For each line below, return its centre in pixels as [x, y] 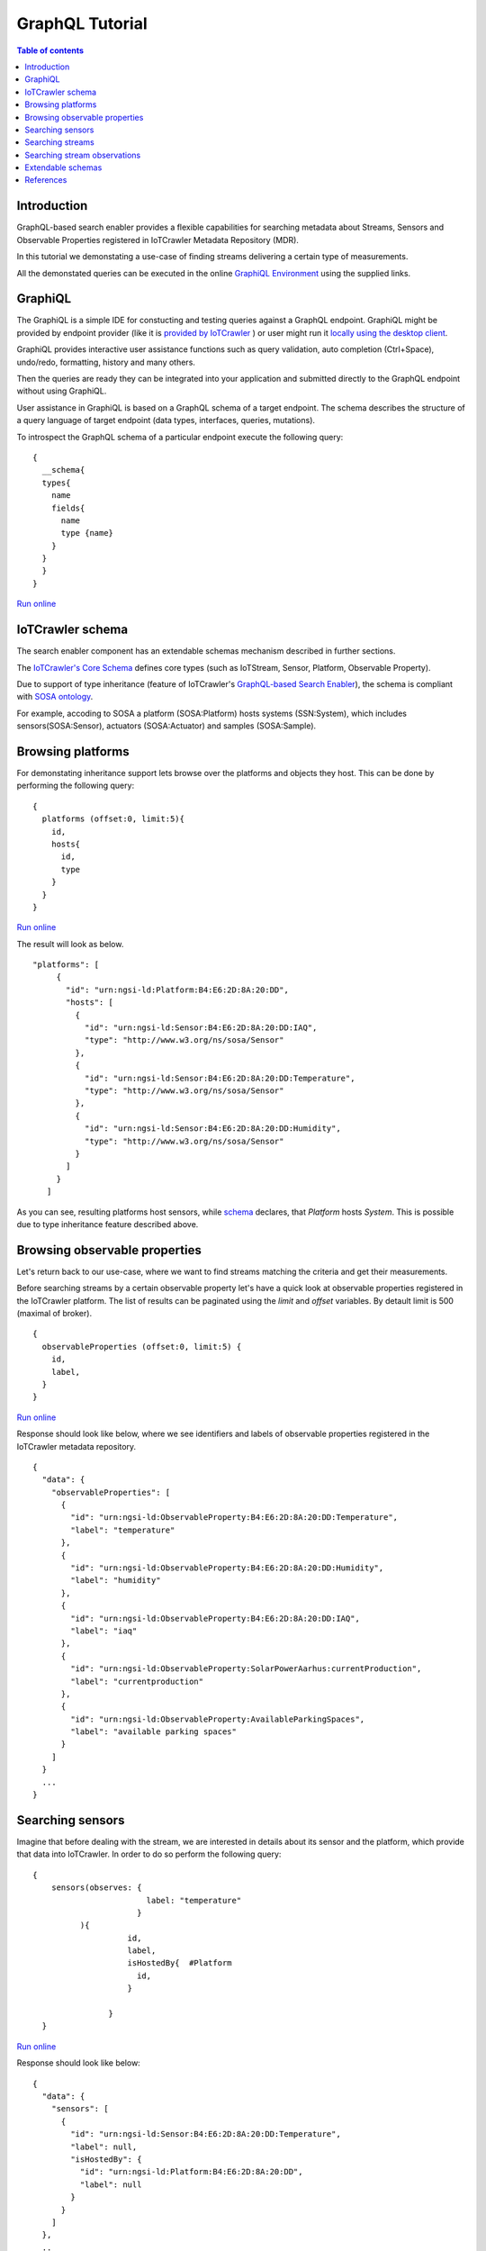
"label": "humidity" [116, 1581]
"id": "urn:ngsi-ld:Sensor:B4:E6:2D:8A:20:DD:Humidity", [212, 1129]
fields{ [68, 508]
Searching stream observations [83, 155]
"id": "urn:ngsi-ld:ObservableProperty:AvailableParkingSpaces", [218, 1719]
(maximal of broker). [54, 1313]
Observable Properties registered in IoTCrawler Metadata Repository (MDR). [157, 240]
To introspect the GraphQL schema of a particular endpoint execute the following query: [180, 437]
